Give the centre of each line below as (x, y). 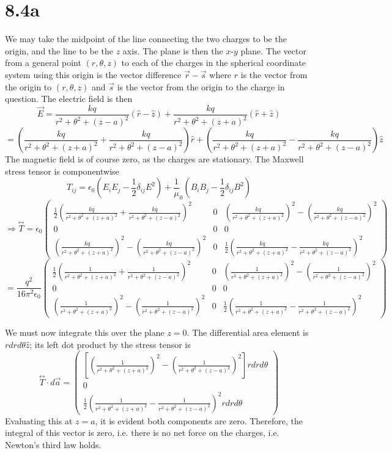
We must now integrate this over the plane (85, 332)
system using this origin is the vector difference (93, 74)
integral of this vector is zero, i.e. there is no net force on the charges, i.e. (142, 433)
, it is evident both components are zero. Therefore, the (199, 420)
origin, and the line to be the (59, 50)
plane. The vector (273, 50)
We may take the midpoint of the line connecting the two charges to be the (146, 39)
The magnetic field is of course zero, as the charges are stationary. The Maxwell (154, 159)
